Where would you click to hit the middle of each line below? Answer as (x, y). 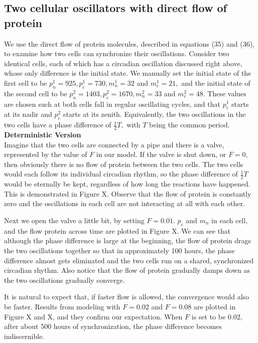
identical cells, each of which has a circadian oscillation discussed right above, (123, 63)
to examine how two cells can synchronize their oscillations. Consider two (117, 53)
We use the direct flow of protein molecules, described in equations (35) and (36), (129, 43)
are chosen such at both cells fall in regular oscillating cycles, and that (112, 104)
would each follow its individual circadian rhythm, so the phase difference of (121, 174)
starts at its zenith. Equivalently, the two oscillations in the (154, 114)
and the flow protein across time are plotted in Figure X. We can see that (117, 230)
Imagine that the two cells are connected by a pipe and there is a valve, (114, 144)
